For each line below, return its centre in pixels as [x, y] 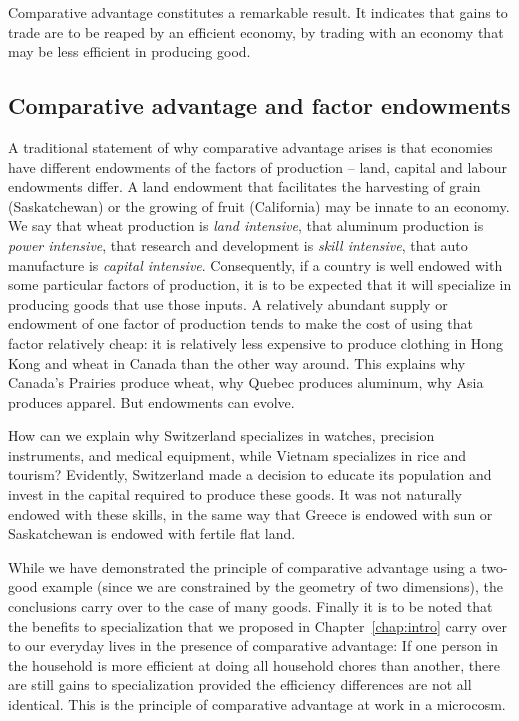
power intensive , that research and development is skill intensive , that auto [238, 244]
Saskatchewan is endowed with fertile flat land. [152, 533]
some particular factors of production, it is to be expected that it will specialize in [260, 284]
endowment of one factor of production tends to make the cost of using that [241, 323]
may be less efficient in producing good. [129, 51]
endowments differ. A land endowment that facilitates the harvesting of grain [244, 186]
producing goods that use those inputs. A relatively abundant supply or [228, 303]
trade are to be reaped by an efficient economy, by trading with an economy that [256, 31]
